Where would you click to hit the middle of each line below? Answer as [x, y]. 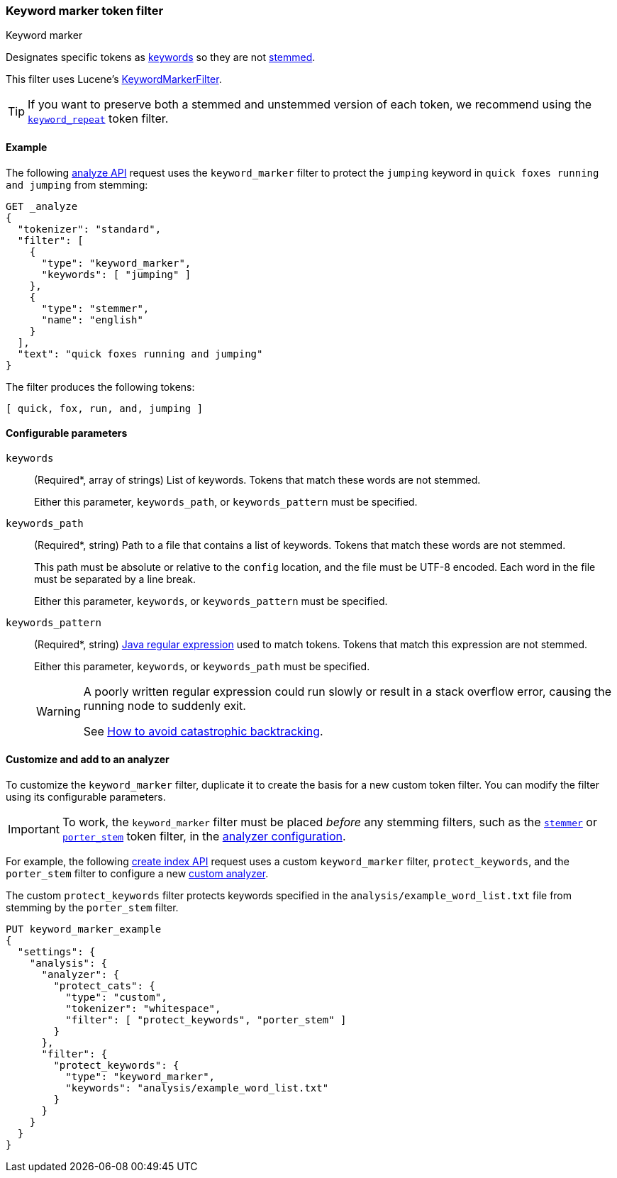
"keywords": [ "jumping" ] [116, 274]
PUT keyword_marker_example [84, 929]
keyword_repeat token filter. [98, 119]
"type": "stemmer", [95, 308]
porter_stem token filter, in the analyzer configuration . [204, 837]
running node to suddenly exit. [165, 705]
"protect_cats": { [104, 986]
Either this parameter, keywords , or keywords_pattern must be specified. [211, 601]
